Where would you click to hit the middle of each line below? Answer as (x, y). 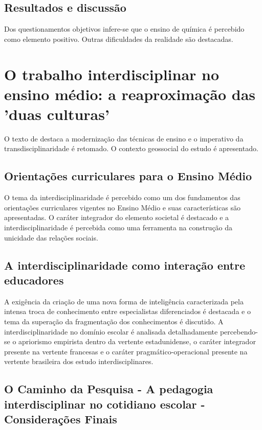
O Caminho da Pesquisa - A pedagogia (109, 389)
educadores (34, 280)
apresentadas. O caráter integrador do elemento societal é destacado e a (117, 217)
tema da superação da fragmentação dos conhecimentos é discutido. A (114, 321)
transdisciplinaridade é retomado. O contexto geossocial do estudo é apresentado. (131, 148)
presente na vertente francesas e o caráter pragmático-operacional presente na (126, 351)
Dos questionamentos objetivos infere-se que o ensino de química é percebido (124, 29)
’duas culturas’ (57, 114)
